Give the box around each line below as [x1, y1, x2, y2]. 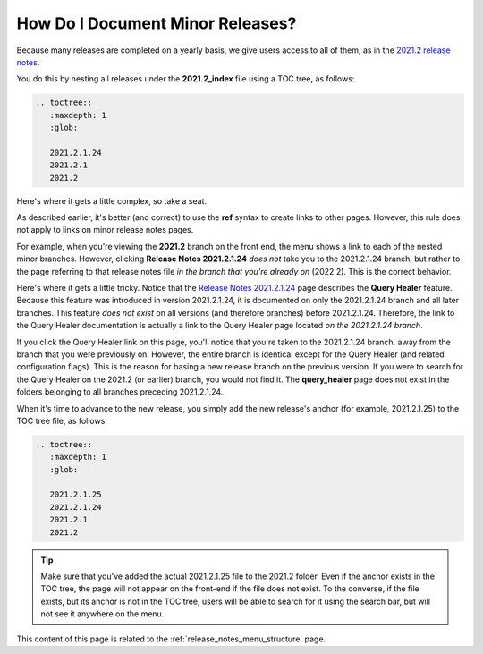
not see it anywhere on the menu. [40, 608, 165, 619]
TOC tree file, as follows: [16, 415, 107, 426]
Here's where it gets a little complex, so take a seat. [16, 195, 208, 206]
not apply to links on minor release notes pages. [16, 225, 194, 235]
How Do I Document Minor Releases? [16, 13, 297, 33]
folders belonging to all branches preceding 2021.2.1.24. [16, 386, 224, 397]
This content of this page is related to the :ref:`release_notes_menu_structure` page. [16, 633, 326, 644]
